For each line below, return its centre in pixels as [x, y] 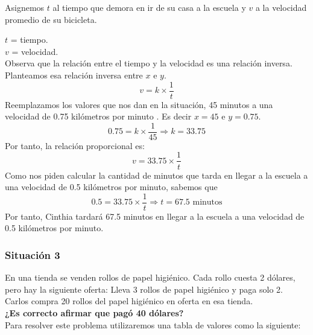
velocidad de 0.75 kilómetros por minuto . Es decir [98, 116]
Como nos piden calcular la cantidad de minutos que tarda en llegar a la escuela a [156, 175]
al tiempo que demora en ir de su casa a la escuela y [149, 7]
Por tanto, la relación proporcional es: [75, 145]
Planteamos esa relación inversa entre [74, 75]
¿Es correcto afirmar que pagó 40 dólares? [94, 312]
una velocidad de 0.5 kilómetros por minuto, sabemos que [111, 187]
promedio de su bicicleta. [51, 19]
